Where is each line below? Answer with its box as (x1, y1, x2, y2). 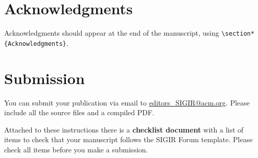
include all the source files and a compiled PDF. (4, 107, 154, 118)
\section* (221, 30, 254, 38)
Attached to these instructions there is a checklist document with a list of (4, 124, 244, 135)
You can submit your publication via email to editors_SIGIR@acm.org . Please (4, 97, 250, 108)
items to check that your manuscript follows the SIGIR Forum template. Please (4, 134, 253, 145)
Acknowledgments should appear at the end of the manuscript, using (4, 28, 219, 38)
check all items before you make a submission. (4, 144, 148, 154)
